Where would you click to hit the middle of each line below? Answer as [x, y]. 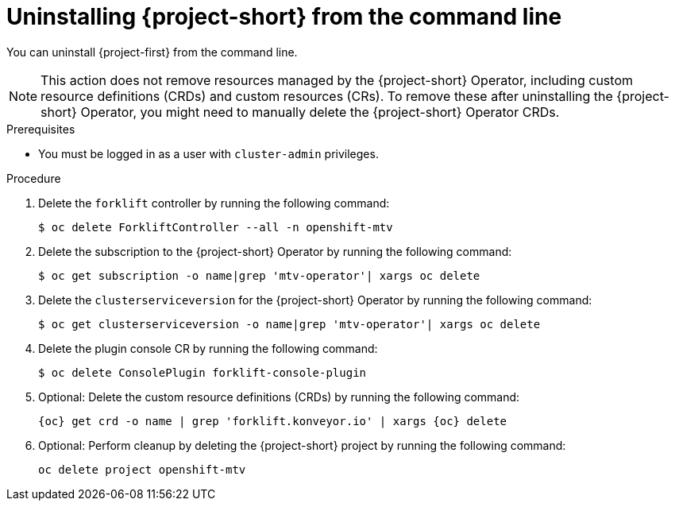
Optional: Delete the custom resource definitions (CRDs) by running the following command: [279, 397]
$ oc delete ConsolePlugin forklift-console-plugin [202, 372]
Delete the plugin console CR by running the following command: [208, 348]
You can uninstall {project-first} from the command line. [152, 52]
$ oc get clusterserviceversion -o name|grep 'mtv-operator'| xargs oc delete [289, 324]
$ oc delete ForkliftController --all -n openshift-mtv [216, 227]
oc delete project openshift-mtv [142, 469]
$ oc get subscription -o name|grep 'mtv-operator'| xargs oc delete [259, 275]
